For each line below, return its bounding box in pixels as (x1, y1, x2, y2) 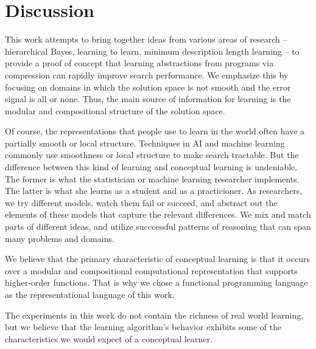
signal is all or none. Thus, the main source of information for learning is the (5, 92, 291, 105)
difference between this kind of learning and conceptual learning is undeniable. (5, 161, 298, 173)
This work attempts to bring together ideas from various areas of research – (5, 33, 287, 46)
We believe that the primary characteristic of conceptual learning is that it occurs (5, 252, 310, 265)
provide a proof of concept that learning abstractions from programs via (5, 57, 274, 69)
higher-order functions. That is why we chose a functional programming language (5, 276, 308, 289)
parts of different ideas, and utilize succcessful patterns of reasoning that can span (5, 220, 311, 233)
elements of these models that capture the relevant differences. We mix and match (5, 208, 311, 221)
